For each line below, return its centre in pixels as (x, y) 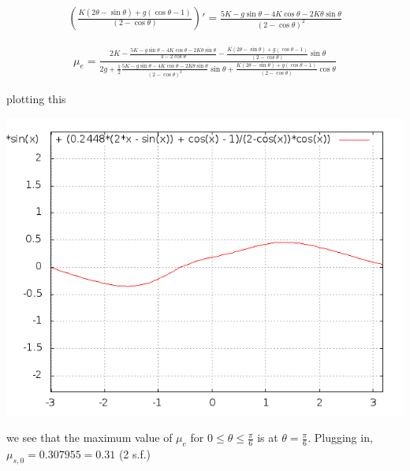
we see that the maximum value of (89, 438)
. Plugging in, (340, 438)
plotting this (36, 99)
